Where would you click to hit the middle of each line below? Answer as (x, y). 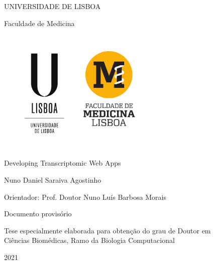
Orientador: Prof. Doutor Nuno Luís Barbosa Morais (85, 196)
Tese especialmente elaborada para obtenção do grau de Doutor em (107, 230)
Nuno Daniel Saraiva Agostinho (53, 179)
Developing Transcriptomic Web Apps (63, 163)
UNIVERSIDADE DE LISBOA (52, 6)
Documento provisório (38, 214)
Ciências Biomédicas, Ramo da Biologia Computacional (89, 240)
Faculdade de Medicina (39, 23)
